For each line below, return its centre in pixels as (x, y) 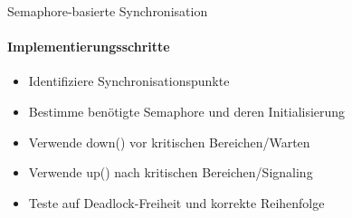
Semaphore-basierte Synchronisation (108, 11)
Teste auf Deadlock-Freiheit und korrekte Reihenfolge (176, 202)
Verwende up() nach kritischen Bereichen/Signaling (171, 172)
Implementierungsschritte (89, 47)
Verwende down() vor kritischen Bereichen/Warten (169, 142)
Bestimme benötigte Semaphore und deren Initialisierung (187, 111)
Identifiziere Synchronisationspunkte (129, 81)
